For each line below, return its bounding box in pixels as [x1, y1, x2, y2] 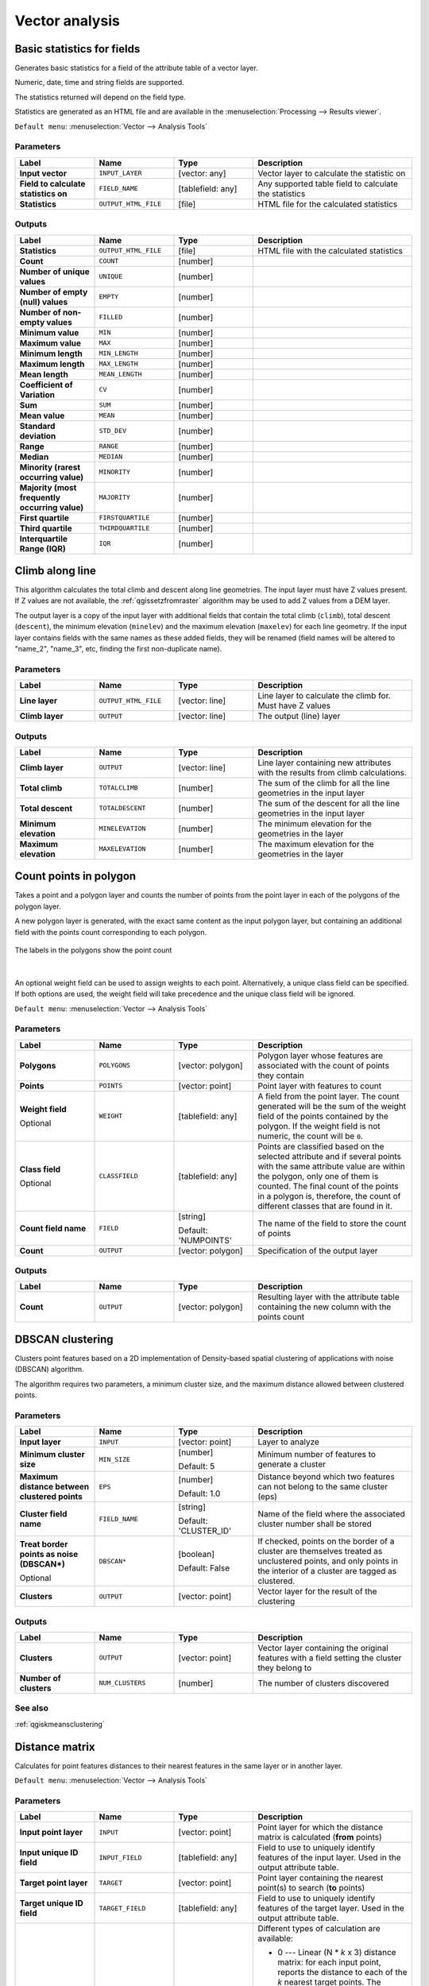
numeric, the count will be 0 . [257, 1130, 363, 1142]
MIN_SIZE [99, 1455, 131, 1463]
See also [14, 1702, 49, 1714]
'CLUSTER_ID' [178, 1525, 232, 1536]
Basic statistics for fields [14, 42, 141, 56]
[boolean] [178, 1549, 214, 1560]
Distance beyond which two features [257, 1471, 395, 1482]
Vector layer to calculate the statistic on [257, 168, 406, 179]
